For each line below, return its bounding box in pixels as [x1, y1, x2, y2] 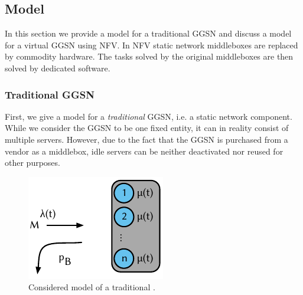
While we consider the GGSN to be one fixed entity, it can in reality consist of [5, 122, 289, 134]
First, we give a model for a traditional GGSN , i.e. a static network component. [5, 110, 292, 122]
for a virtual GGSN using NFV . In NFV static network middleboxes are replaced [5, 38, 298, 51]
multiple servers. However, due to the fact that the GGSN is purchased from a [5, 133, 288, 145]
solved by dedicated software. [5, 61, 110, 74]
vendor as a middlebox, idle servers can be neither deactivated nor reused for [5, 145, 284, 157]
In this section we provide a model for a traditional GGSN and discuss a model [5, 27, 292, 40]
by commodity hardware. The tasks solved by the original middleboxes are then [5, 50, 294, 63]
